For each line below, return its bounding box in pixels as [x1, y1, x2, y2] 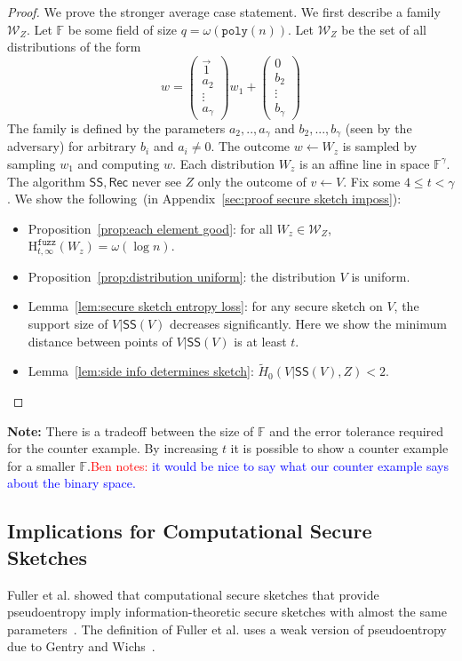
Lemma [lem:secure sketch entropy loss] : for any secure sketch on [28, 297, 383, 315]
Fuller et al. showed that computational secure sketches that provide [7, 585, 379, 603]
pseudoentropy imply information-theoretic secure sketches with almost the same [7, 602, 447, 621]
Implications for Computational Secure [7, 517, 372, 545]
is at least [234, 331, 287, 350]
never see [131, 171, 181, 190]
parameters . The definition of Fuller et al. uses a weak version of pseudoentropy [7, 619, 447, 638]
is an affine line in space [299, 154, 430, 172]
